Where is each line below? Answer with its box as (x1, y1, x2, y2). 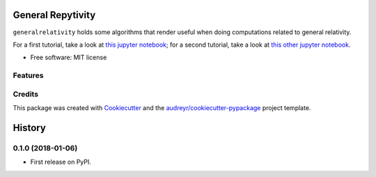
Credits (13, 89, 38, 99)
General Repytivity (13, 9, 96, 21)
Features (13, 70, 44, 80)
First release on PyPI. (30, 157, 92, 167)
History (13, 122, 47, 134)
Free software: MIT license (30, 53, 107, 62)
